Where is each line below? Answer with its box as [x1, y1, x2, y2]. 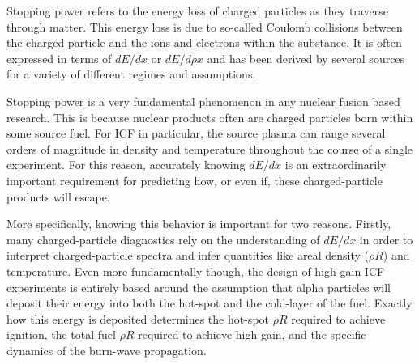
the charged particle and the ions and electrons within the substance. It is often [6, 34, 402, 51]
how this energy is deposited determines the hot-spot [6, 310, 270, 327]
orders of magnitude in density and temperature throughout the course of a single [6, 140, 413, 157]
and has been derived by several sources [207, 49, 405, 66]
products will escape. [6, 188, 110, 205]
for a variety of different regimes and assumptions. [6, 66, 256, 83]
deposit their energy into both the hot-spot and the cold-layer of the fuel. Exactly [6, 294, 413, 311]
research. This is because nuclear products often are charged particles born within [6, 108, 413, 125]
